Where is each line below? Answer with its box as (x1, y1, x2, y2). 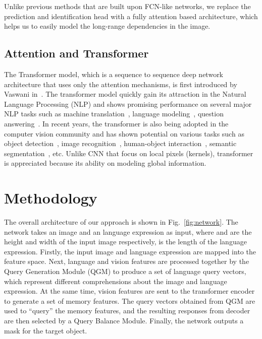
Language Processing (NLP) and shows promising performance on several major (4, 98, 252, 109)
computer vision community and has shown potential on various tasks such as (4, 128, 244, 139)
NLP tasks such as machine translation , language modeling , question (4, 108, 224, 119)
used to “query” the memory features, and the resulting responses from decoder (4, 305, 250, 316)
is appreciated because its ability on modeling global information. (4, 158, 206, 168)
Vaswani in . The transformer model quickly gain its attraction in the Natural (4, 89, 246, 99)
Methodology (4, 187, 97, 208)
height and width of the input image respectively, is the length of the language (4, 236, 247, 247)
